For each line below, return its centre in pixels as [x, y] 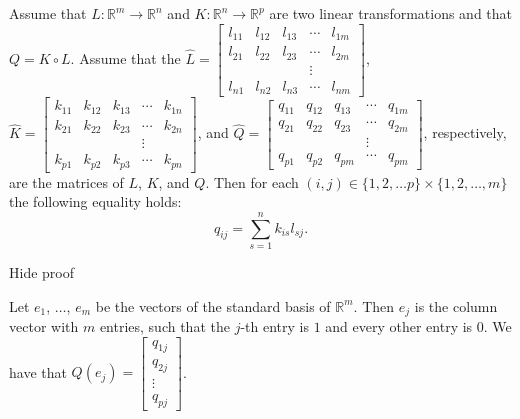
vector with [44, 325]
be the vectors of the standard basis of [213, 305]
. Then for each [252, 181]
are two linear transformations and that [391, 13]
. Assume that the [125, 57]
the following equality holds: [95, 201]
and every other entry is [399, 325]
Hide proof [42, 271]
